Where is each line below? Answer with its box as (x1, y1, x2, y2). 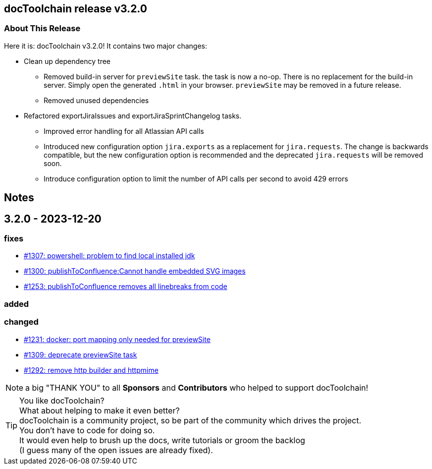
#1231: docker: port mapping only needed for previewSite (24, 335, 211, 344)
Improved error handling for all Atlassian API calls (44, 126, 204, 135)
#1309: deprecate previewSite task (24, 350, 137, 359)
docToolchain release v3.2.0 (4, 2, 147, 15)
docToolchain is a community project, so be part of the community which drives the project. (19, 415, 362, 425)
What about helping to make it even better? (19, 405, 180, 415)
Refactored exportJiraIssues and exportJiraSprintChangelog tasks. (24, 111, 242, 120)
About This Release (4, 23, 81, 34)
